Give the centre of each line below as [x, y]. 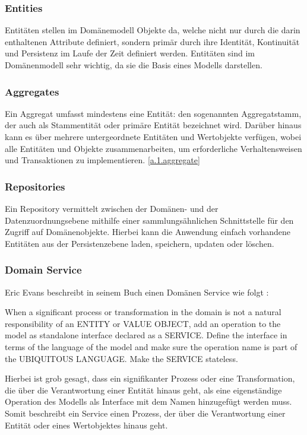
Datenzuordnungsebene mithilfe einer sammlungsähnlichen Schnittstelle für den [149, 220]
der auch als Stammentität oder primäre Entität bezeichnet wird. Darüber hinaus [153, 125]
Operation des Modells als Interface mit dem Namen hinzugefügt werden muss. [148, 401]
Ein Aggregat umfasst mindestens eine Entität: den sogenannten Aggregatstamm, [153, 113]
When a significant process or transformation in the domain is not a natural [143, 312]
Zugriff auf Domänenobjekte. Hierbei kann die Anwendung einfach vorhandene [148, 232]
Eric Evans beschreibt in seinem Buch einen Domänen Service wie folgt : [137, 292]
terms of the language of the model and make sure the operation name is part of [151, 346]
